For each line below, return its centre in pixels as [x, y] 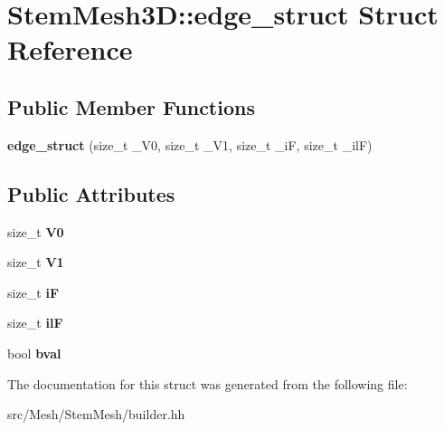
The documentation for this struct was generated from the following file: [208, 383]
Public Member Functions [131, 106]
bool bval [34, 353]
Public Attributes [91, 193]
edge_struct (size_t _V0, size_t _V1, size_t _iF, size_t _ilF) [190, 144]
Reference [70, 49]
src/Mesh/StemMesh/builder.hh [96, 414]
